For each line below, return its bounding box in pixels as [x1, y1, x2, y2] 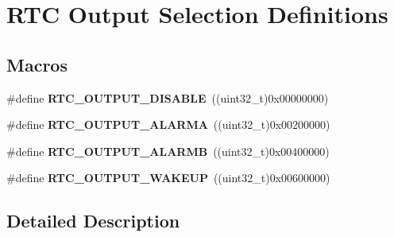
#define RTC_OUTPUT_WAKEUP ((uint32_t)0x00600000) [6, 169, 330, 186]
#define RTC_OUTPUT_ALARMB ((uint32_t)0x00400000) [6, 142, 330, 159]
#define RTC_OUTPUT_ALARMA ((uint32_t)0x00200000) [6, 116, 330, 133]
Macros [6, 52, 68, 76]
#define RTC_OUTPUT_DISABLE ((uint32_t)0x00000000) [6, 89, 329, 106]
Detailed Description [6, 208, 180, 233]
